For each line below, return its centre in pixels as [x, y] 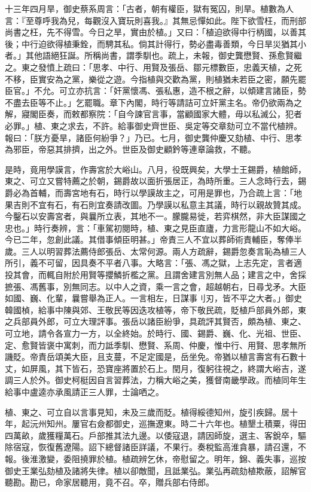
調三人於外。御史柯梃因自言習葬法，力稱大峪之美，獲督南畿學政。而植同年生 [155, 380]
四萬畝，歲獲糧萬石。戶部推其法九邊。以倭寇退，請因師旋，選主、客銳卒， [151, 435]
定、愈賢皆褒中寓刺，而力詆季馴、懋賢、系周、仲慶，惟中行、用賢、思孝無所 [155, 345]
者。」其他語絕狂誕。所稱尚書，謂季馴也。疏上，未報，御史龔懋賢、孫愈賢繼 [153, 55]
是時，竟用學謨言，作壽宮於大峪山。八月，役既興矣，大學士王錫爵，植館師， [155, 169]
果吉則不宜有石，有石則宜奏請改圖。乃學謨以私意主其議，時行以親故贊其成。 [155, 204]
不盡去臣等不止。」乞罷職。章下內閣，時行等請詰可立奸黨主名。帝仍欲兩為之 [153, 102]
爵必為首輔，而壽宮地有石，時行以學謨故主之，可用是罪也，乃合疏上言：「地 [153, 192]
